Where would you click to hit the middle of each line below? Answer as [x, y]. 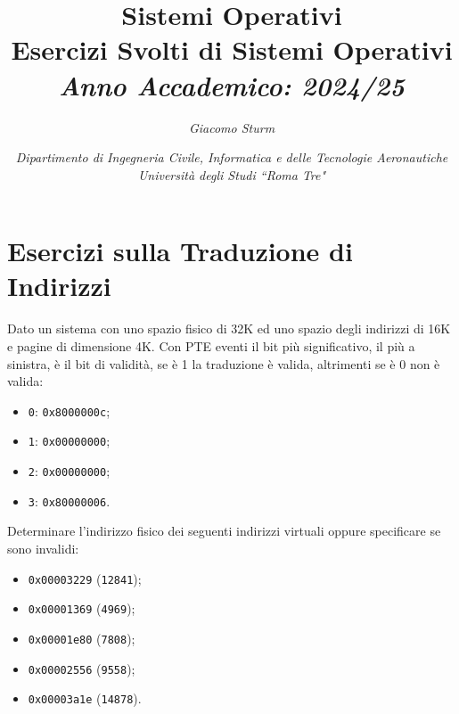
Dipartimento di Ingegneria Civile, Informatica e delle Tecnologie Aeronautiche [232, 157]
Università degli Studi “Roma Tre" [232, 174]
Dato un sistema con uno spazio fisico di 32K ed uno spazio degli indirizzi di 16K [229, 328]
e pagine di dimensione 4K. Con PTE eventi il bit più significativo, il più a [211, 346]
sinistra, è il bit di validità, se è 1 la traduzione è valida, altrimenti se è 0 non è [224, 363]
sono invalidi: [43, 548]
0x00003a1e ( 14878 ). [85, 698]
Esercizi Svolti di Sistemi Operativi [232, 49]
